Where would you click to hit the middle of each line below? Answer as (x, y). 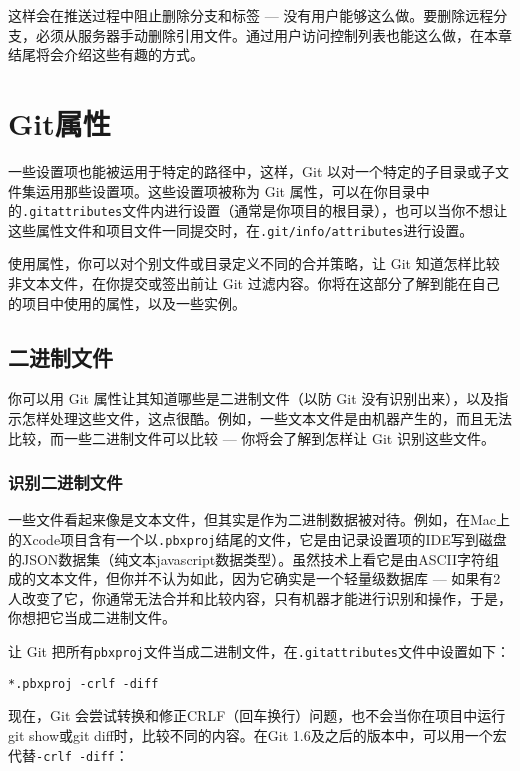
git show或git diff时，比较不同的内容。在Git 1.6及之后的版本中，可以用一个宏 (257, 734)
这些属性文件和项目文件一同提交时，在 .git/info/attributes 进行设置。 (241, 229)
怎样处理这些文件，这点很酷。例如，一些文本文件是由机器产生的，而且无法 (266, 417)
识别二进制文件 (65, 482)
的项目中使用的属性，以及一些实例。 (127, 302)
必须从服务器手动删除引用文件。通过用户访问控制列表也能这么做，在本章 (273, 34)
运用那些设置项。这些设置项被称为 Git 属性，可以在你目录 (225, 190)
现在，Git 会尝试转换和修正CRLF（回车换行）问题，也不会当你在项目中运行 (257, 715)
